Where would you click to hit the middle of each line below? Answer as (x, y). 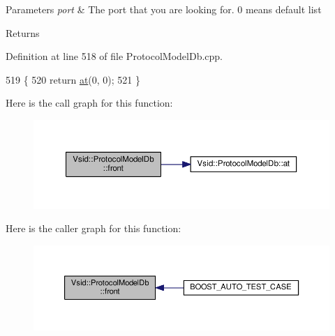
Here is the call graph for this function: (89, 103)
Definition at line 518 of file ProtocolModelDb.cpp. (114, 56)
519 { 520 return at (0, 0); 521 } (73, 79)
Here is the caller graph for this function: (94, 228)
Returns (23, 32)
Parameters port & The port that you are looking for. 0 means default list (164, 9)
